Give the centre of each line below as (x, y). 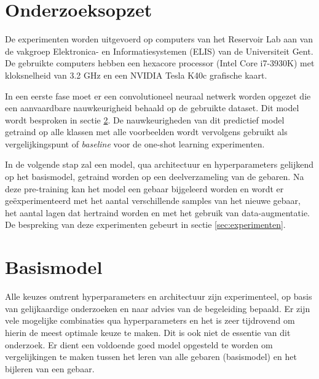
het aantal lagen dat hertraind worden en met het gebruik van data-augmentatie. (158, 212)
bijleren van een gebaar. (50, 368)
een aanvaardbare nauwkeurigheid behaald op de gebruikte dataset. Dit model (152, 108)
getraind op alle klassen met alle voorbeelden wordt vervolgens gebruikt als (146, 132)
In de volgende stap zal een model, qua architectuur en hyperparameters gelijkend (159, 164)
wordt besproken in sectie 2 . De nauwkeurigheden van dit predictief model (145, 119)
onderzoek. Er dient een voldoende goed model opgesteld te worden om (139, 344)
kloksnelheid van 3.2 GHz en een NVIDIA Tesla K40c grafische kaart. (136, 75)
